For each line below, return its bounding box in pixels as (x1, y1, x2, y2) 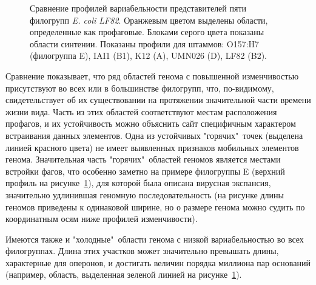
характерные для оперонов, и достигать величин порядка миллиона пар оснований (5, 256, 311, 269)
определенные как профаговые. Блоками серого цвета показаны (30, 25, 264, 38)
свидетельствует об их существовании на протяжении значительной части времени (5, 93, 311, 106)
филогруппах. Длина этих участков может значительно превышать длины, (5, 244, 279, 257)
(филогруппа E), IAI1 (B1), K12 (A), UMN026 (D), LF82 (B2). (30, 49, 267, 62)
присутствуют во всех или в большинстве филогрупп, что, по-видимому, (5, 81, 274, 94)
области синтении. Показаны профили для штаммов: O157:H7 (30, 37, 260, 50)
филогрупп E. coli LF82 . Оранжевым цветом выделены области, (30, 13, 268, 26)
